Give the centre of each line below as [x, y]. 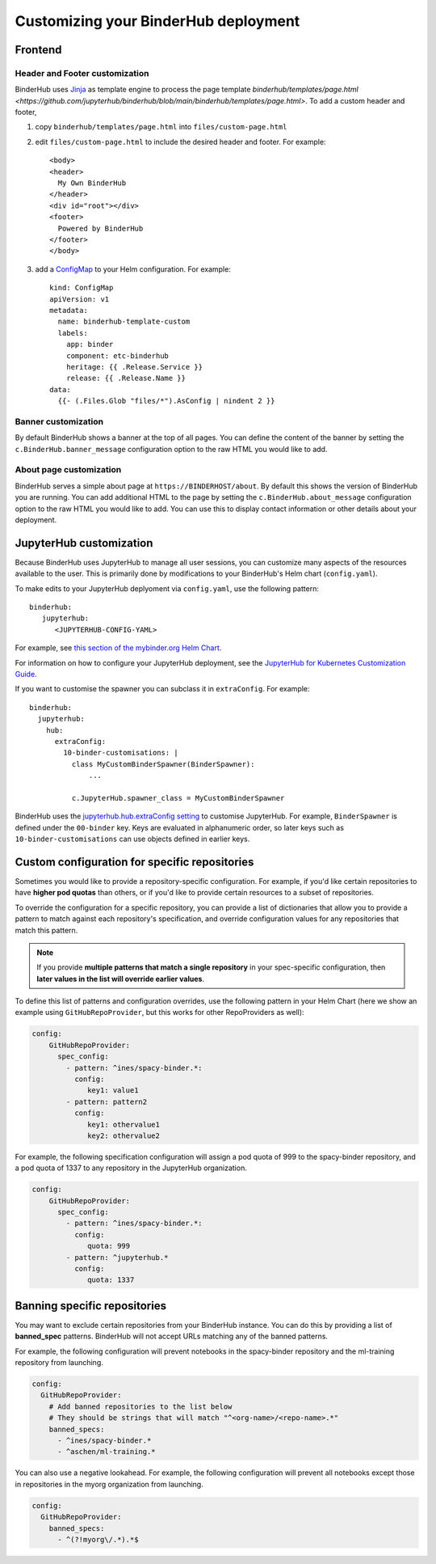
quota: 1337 [111, 1280]
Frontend [38, 50]
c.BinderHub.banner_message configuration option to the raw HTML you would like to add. [171, 449]
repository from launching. [59, 1363]
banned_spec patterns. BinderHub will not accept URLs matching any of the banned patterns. [172, 1336]
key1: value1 [113, 1091]
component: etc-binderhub [117, 355]
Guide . [26, 674]
